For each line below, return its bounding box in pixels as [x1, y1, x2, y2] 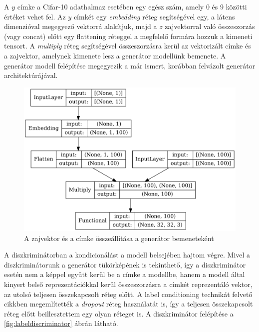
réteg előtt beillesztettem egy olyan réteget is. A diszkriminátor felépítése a [4, 308, 234, 318]
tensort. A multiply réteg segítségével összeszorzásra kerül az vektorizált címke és [4, 40, 251, 51]
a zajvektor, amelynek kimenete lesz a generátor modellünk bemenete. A [4, 50, 226, 60]
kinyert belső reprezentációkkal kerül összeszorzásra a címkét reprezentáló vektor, [4, 279, 253, 289]
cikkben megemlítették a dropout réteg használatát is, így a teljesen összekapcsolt [4, 298, 253, 309]
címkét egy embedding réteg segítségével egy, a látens [73, 11, 235, 21]
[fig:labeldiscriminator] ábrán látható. [4, 318, 118, 328]
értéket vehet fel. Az [4, 11, 66, 21]
